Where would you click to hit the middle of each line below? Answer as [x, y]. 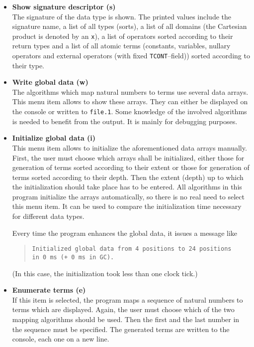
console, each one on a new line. [61, 339]
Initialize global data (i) [54, 138]
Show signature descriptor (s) [64, 6]
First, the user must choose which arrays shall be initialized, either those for [128, 157]
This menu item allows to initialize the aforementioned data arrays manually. [129, 147]
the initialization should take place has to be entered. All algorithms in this [127, 187]
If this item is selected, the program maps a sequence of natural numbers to [127, 299]
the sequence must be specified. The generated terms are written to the [121, 329]
